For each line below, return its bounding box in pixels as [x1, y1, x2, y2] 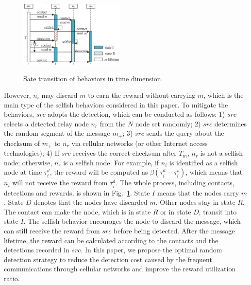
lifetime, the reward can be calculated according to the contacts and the [4, 235, 218, 245]
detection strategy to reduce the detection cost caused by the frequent [4, 254, 212, 264]
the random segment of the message [4, 128, 110, 138]
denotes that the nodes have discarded [33, 197, 148, 207]
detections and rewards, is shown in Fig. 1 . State [4, 187, 150, 197]
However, [4, 89, 31, 100]
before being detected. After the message [114, 225, 235, 235]
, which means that [185, 167, 243, 177]
